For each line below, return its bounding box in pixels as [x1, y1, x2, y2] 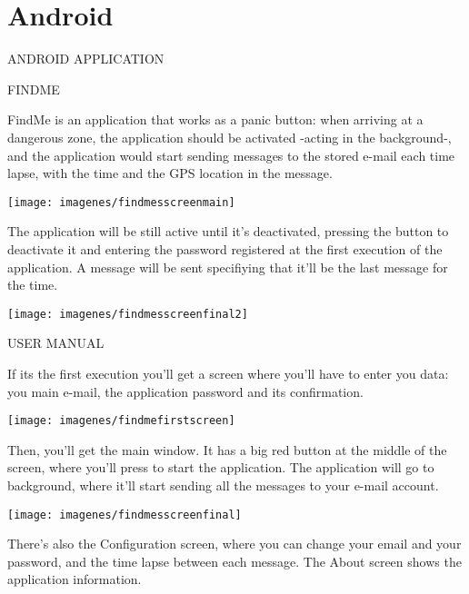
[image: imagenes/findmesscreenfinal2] [7, 307, 248, 321]
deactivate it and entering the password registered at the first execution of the [7, 239, 443, 258]
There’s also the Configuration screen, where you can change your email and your [7, 534, 462, 553]
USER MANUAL [7, 333, 105, 352]
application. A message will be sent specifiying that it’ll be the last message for [7, 257, 448, 276]
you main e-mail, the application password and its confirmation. [7, 381, 364, 401]
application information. [7, 569, 142, 589]
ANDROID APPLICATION [7, 49, 165, 68]
